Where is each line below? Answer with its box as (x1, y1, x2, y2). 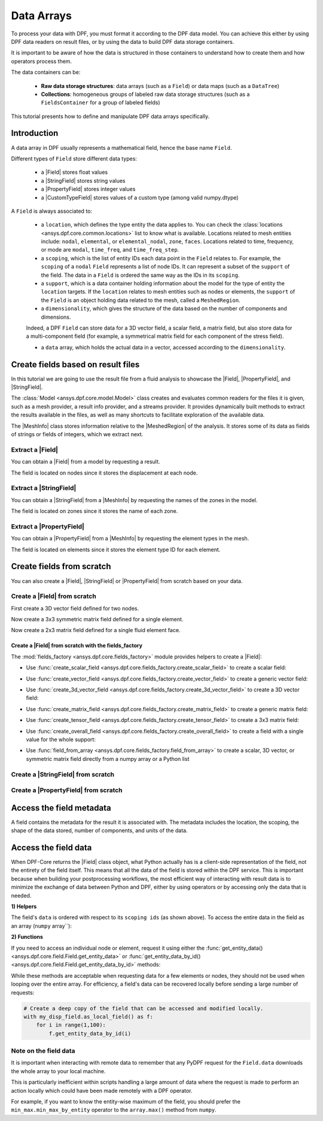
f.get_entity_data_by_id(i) (48, 1030, 132, 1037)
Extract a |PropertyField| (11, 522, 85, 530)
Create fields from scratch (11, 561, 111, 572)
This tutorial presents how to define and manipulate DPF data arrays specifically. (11, 113, 210, 120)
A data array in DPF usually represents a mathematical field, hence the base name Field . (11, 144, 232, 151)
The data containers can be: (11, 69, 81, 76)
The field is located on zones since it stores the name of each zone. (11, 507, 178, 515)
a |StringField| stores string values (41, 177, 126, 184)
